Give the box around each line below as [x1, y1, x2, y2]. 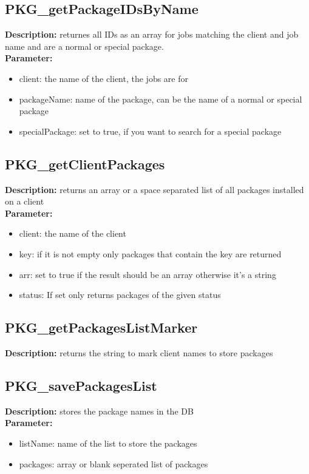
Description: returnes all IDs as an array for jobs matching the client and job [5, 28, 299, 41]
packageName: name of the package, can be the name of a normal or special [19, 92, 302, 105]
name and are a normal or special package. [5, 39, 164, 52]
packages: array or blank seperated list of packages [19, 457, 208, 470]
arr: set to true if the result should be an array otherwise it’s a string [19, 268, 276, 280]
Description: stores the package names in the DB [5, 404, 194, 417]
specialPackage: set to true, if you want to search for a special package [19, 124, 282, 137]
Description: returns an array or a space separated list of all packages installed [5, 183, 304, 195]
